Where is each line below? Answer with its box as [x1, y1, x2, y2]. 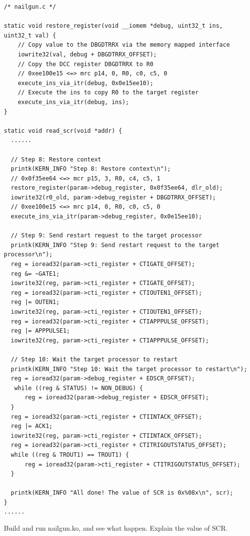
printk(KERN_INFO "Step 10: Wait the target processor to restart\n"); [11, 365, 248, 373]
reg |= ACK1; [11, 423, 53, 430]
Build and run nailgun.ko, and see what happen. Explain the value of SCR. [4, 523, 228, 533]
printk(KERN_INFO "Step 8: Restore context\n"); [11, 165, 171, 173]
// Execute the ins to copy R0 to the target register [17, 89, 199, 96]
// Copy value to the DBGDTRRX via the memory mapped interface [17, 41, 230, 49]
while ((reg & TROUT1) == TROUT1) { [11, 451, 129, 458]
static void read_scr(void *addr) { [4, 127, 122, 134]
